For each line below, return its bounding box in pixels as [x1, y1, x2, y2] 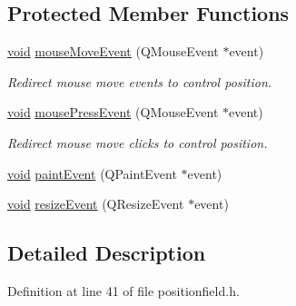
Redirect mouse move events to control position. [7, 72, 272, 91]
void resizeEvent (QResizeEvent [7, 194, 184, 213]
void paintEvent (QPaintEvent [7, 163, 177, 183]
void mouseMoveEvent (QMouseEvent [7, 42, 219, 61]
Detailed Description [7, 239, 206, 267]
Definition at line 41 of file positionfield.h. [7, 281, 240, 300]
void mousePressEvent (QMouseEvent [7, 103, 219, 122]
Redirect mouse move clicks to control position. [7, 133, 268, 152]
